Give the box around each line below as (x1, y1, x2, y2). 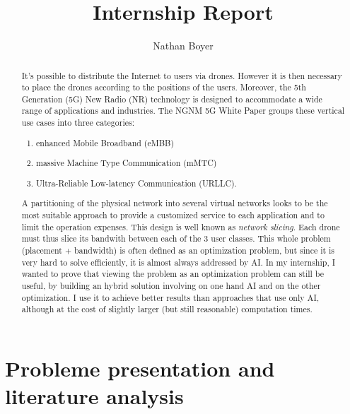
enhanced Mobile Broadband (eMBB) (36, 136, 175, 148)
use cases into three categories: (21, 117, 134, 129)
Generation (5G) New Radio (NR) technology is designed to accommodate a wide (21, 93, 322, 105)
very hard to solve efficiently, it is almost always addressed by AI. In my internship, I (21, 256, 335, 268)
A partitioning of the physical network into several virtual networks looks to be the (21, 197, 328, 209)
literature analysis (5, 382, 184, 410)
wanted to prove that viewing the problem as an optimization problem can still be (21, 268, 325, 280)
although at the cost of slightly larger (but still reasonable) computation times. (21, 303, 313, 315)
